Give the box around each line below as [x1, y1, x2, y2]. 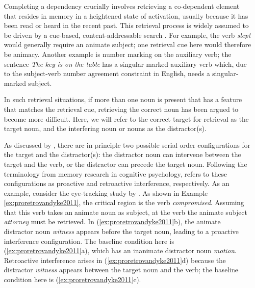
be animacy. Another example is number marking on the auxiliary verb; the [4, 49, 231, 59]
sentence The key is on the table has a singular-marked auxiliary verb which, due [4, 58, 247, 69]
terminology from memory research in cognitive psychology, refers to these [4, 168, 227, 179]
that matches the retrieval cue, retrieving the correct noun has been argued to [4, 104, 238, 114]
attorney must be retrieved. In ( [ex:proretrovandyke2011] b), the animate [4, 216, 221, 227]
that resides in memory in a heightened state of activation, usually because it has [4, 10, 248, 21]
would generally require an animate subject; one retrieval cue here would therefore [4, 39, 251, 50]
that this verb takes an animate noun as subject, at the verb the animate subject [4, 207, 247, 217]
